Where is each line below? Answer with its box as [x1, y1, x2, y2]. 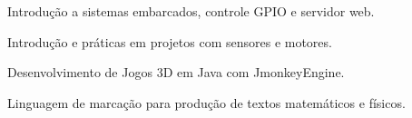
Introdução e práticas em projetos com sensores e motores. [7, 32, 332, 51]
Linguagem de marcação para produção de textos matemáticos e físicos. [7, 93, 406, 112]
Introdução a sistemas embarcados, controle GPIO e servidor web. [7, 2, 375, 20]
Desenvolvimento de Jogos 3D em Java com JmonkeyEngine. [7, 63, 345, 82]
